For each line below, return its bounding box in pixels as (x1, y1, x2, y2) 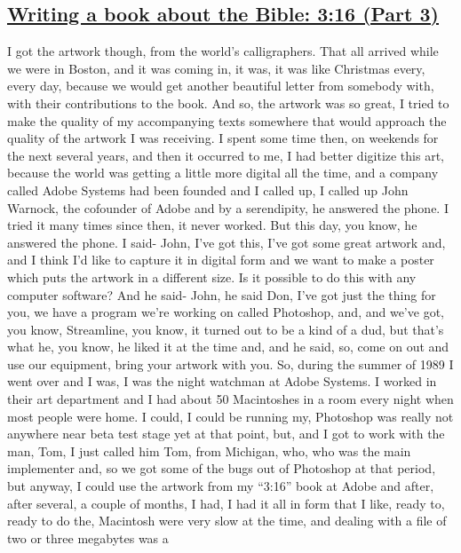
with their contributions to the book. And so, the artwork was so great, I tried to (7, 93, 449, 112)
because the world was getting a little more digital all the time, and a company (7, 163, 439, 182)
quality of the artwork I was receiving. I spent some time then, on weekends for (7, 129, 439, 147)
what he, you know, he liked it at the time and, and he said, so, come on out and (7, 337, 449, 356)
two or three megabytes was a (7, 528, 169, 547)
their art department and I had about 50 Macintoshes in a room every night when (7, 390, 454, 408)
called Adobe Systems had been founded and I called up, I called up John (7, 180, 409, 199)
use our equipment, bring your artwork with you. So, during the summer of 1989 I (7, 354, 454, 373)
